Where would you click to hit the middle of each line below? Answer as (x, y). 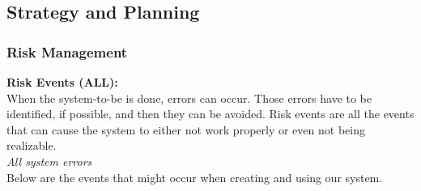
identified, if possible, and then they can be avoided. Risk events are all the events (210, 114)
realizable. (32, 145)
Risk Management (67, 51)
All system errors (49, 161)
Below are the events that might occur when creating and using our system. (195, 177)
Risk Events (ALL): (62, 82)
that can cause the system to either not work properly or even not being (186, 129)
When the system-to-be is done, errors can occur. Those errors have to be (189, 98)
